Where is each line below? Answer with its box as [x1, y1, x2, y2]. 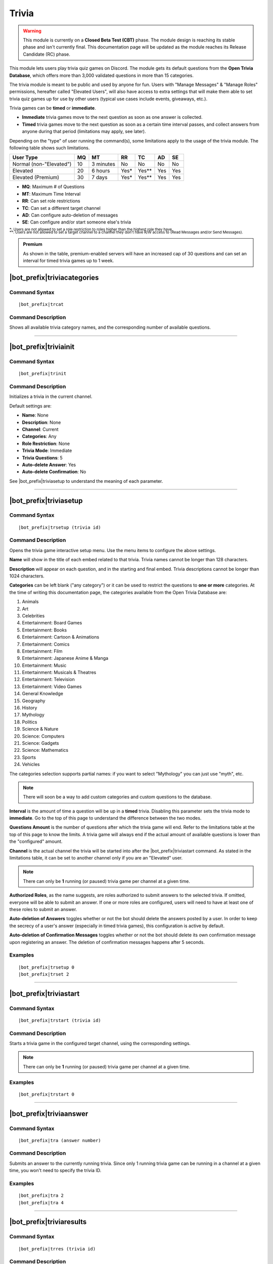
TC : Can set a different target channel [22, 205, 101, 211]
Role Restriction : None [22, 440, 70, 446]
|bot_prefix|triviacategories [9, 274, 99, 282]
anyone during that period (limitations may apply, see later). [22, 128, 146, 134]
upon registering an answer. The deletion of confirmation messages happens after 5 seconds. [9, 939, 205, 945]
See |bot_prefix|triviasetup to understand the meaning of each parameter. [9, 478, 163, 484]
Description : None [22, 419, 61, 425]
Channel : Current [22, 426, 59, 432]
